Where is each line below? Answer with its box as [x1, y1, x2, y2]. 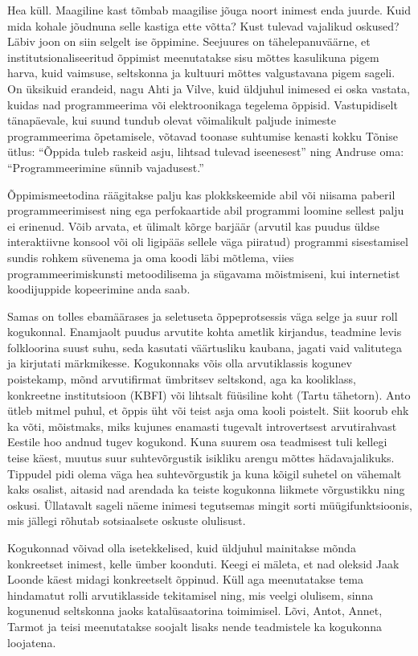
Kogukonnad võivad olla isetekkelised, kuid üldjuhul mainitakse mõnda [7, 539, 356, 556]
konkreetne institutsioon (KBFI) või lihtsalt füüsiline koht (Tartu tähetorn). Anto [7, 386, 411, 403]
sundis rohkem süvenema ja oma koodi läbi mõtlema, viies [7, 248, 294, 265]
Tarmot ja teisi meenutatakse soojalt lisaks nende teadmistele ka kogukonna [7, 617, 382, 634]
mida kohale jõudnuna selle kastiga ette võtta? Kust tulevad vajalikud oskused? [7, 17, 400, 34]
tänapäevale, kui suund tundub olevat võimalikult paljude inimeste [7, 112, 336, 129]
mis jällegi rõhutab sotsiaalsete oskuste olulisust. [7, 512, 246, 529]
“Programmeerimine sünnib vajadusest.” [7, 158, 204, 175]
